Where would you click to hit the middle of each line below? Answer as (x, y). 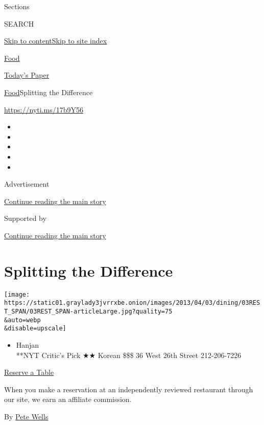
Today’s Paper (27, 75)
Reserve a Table (29, 372)
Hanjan (28, 344)
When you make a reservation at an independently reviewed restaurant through (129, 389)
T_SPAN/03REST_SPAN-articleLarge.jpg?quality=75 (88, 311)
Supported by (25, 218)
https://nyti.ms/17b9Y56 (44, 109)
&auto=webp (22, 320)
